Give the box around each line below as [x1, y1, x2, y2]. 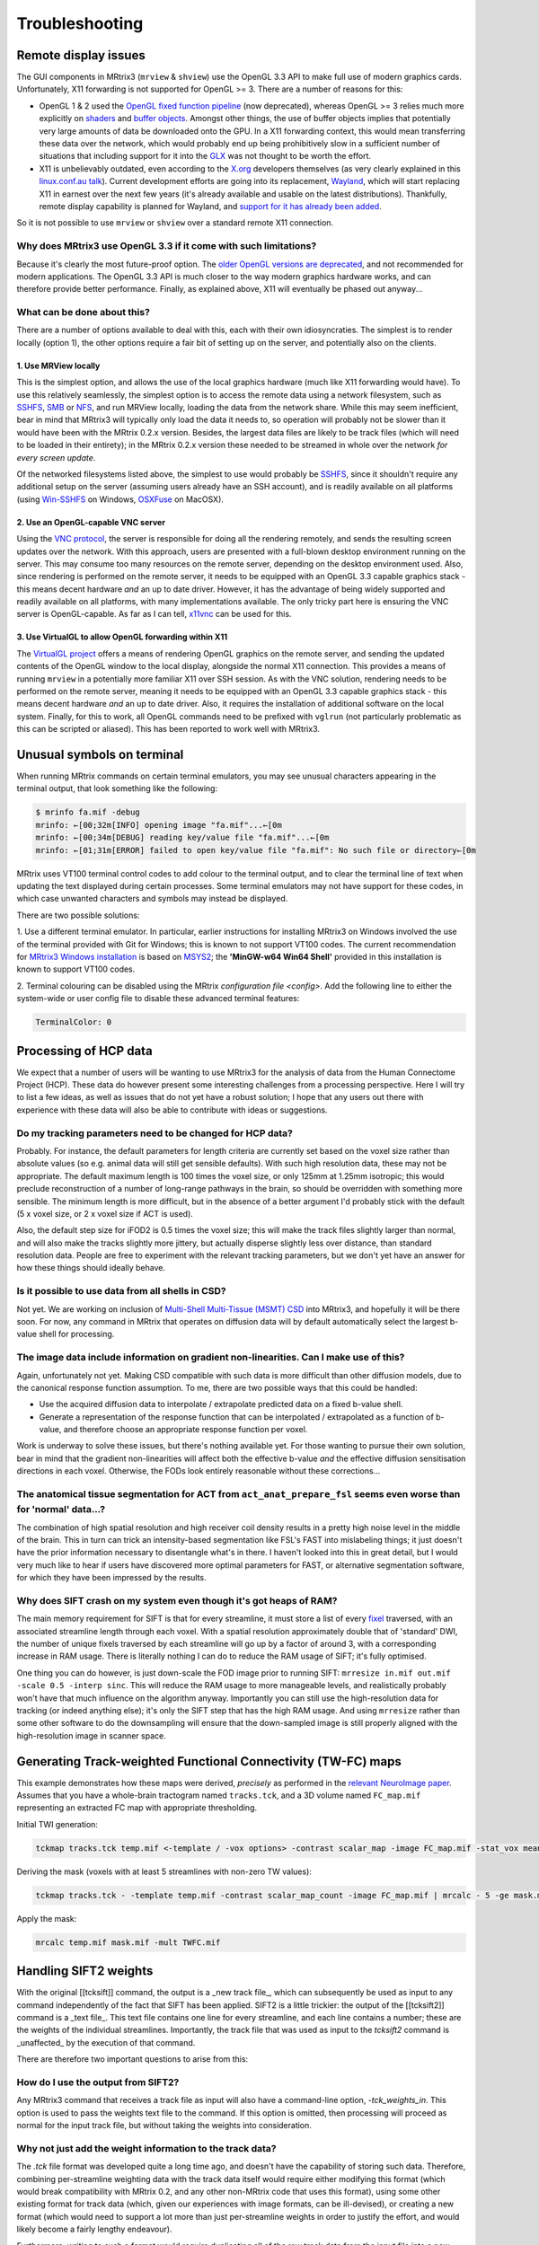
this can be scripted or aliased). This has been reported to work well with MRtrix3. [16, 724, 321, 735]
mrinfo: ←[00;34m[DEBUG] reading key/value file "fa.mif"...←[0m [35, 832, 330, 843]
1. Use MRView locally [16, 360, 101, 371]
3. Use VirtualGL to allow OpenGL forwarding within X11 [16, 631, 228, 642]
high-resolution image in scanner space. [16, 1730, 166, 1741]
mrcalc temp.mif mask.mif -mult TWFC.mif [35, 1937, 221, 1948]
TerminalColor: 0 [35, 1017, 112, 1027]
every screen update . [16, 452, 96, 462]
